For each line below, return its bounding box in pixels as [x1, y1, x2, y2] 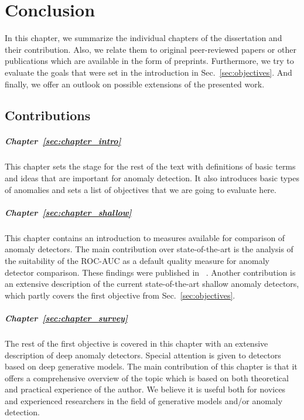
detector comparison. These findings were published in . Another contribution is [5, 266, 296, 278]
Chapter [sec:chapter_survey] [5, 311, 128, 324]
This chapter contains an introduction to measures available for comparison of [5, 231, 285, 243]
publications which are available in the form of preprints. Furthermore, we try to [5, 55, 294, 67]
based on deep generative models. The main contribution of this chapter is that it [5, 360, 298, 372]
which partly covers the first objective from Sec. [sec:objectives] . [5, 289, 235, 301]
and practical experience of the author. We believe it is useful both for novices [5, 383, 286, 395]
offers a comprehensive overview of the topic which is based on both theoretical [5, 371, 289, 384]
